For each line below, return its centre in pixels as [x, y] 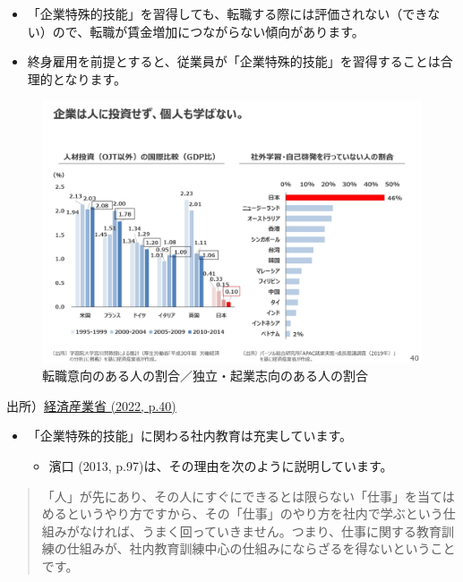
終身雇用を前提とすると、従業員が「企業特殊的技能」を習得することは [234, 61]
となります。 [89, 78]
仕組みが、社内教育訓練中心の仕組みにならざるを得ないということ [261, 548]
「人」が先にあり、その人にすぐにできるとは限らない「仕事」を [230, 496]
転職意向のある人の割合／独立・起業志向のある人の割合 [205, 376]
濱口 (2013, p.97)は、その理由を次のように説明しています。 [221, 465]
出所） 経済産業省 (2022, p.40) [91, 405]
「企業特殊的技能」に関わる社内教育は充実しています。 [189, 436]
